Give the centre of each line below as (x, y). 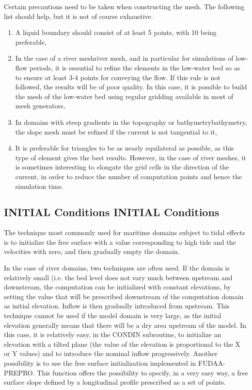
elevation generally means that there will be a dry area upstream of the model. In (125, 325)
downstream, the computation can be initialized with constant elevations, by (118, 287)
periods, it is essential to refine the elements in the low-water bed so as (135, 67)
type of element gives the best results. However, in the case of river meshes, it (131, 157)
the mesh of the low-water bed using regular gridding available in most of (124, 96)
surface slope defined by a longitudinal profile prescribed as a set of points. (115, 382)
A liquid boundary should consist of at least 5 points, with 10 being (116, 32)
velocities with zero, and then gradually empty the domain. (92, 251)
